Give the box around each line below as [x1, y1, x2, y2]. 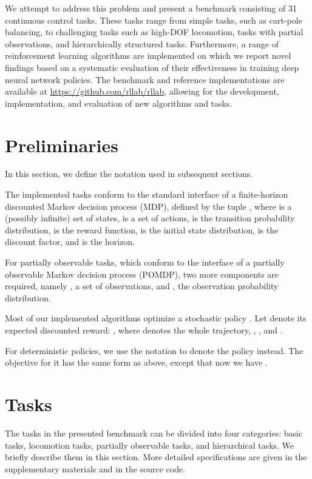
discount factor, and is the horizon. [5, 235, 135, 248]
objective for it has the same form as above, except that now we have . [5, 356, 268, 369]
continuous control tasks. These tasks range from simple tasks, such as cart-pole [5, 13, 302, 26]
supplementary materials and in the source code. [5, 462, 186, 475]
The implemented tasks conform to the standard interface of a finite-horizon [5, 188, 288, 201]
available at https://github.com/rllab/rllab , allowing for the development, [5, 85, 279, 98]
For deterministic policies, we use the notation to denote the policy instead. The [5, 344, 304, 357]
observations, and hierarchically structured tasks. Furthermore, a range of [5, 37, 279, 50]
